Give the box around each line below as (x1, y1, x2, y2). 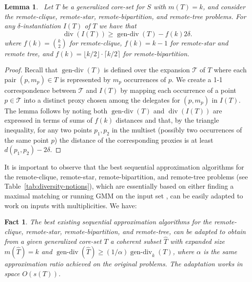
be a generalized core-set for (62, 1, 145, 11)
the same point (4, 134, 49, 145)
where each (213, 65, 247, 75)
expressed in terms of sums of (4, 115, 93, 125)
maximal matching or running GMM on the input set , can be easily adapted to (4, 190, 243, 200)
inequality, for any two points (4, 124, 92, 134)
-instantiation (20, 21, 61, 31)
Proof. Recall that (4, 65, 58, 75)
